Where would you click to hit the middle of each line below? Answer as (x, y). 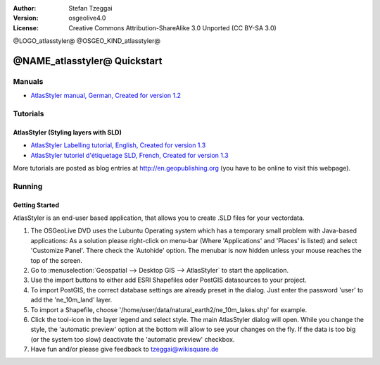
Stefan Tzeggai (90, 8)
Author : (25, 8)
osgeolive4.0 (87, 18)
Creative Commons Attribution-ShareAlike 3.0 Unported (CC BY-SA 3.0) (173, 27)
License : (26, 27)
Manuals (28, 81)
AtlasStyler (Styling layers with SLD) (68, 132)
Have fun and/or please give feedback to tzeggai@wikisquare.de (125, 349)
